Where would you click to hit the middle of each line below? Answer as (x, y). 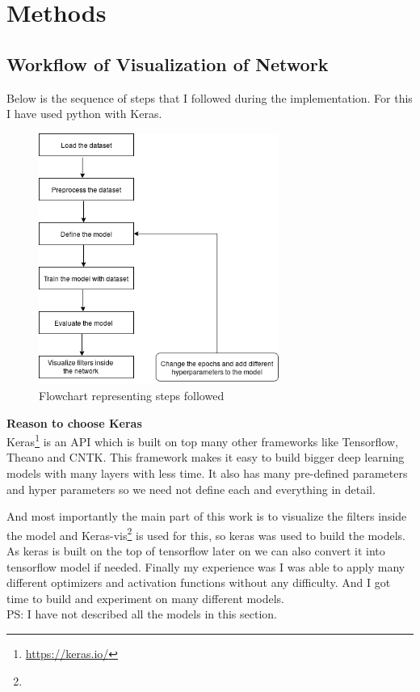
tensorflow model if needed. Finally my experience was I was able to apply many (206, 566)
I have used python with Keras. (84, 114)
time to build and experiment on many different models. (145, 598)
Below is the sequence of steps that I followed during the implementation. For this (210, 97)
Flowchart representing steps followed (132, 395)
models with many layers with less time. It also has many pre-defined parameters (207, 473)
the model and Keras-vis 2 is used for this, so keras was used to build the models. (206, 534)
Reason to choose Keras (74, 422)
